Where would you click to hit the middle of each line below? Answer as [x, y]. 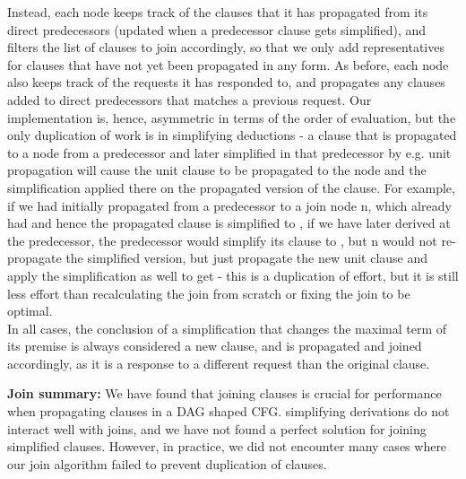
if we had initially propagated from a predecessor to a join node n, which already [229, 205]
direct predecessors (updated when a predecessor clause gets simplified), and [217, 29]
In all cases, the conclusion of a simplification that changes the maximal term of [227, 328]
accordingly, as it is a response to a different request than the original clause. [219, 363]
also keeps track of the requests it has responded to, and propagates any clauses [226, 82]
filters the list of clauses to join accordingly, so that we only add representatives [226, 47]
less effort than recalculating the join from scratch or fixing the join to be [209, 293]
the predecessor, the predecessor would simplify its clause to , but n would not [222, 240]
